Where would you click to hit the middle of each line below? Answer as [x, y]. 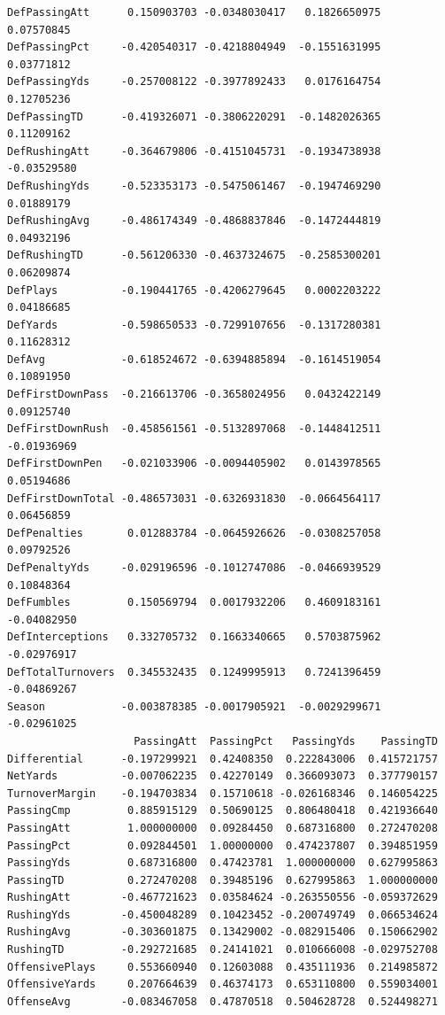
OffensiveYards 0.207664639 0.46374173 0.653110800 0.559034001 [222, 984]
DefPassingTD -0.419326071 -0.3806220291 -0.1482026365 [194, 116]
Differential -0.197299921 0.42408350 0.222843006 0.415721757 [222, 759]
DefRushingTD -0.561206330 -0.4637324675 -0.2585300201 [194, 256]
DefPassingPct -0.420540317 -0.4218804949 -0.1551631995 [194, 47]
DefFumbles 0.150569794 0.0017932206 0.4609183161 [194, 603]
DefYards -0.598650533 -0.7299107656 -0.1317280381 [194, 325]
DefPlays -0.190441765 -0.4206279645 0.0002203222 [194, 290]
